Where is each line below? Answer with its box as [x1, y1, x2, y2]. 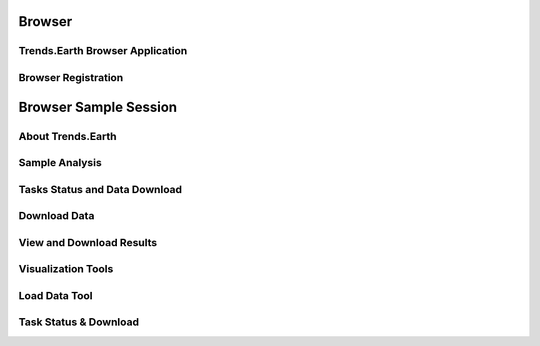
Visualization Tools [18, 262, 114, 276]
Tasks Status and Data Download [18, 182, 183, 196]
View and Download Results [18, 235, 158, 249]
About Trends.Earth [18, 129, 117, 143]
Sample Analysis [18, 156, 102, 170]
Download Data [18, 209, 95, 223]
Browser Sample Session [18, 98, 178, 115]
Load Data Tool [18, 288, 94, 302]
